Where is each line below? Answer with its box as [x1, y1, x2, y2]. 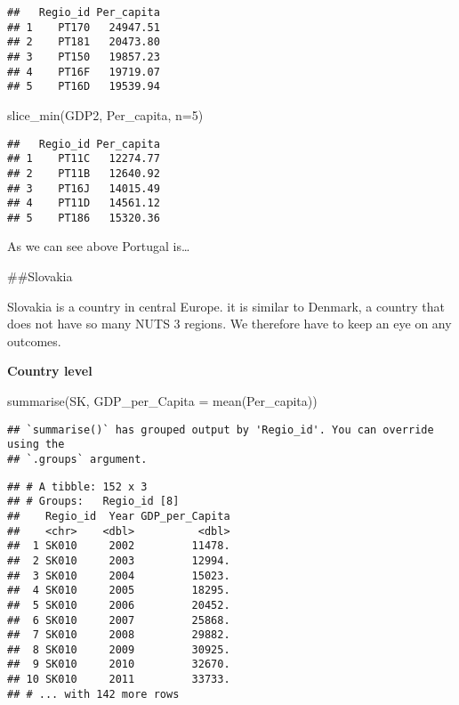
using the [7, 438, 65, 451]
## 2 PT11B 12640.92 [7, 166, 160, 180]
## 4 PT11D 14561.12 [7, 197, 160, 210]
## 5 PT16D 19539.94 [7, 80, 160, 93]
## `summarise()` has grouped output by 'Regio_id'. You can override [7, 423, 434, 436]
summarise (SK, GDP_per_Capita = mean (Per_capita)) [7, 392, 318, 410]
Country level [7, 361, 93, 380]
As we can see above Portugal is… [7, 237, 190, 255]
